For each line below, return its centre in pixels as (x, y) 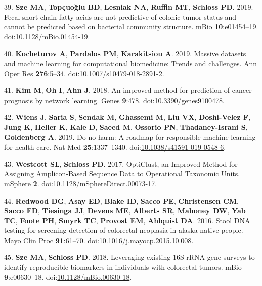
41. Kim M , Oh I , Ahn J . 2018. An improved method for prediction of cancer (128, 90)
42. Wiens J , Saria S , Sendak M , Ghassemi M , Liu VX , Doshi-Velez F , (127, 117)
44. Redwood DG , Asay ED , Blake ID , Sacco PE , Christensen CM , (122, 200)
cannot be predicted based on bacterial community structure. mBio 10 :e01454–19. (131, 27)
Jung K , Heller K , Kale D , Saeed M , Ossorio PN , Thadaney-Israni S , (126, 127)
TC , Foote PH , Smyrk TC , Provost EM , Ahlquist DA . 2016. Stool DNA (127, 220)
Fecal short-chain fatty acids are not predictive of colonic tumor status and (120, 16)
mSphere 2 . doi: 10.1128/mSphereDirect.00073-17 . (81, 183)
